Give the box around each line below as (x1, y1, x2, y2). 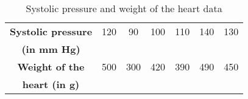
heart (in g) (22, 77, 80, 91)
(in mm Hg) (21, 42, 80, 56)
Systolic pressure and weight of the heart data (26, 1, 222, 15)
